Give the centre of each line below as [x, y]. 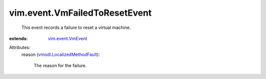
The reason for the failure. [60, 66]
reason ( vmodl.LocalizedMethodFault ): [61, 54]
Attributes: [20, 48]
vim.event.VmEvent [68, 38]
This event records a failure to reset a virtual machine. [76, 27]
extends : [18, 38]
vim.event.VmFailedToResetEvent [81, 13]
